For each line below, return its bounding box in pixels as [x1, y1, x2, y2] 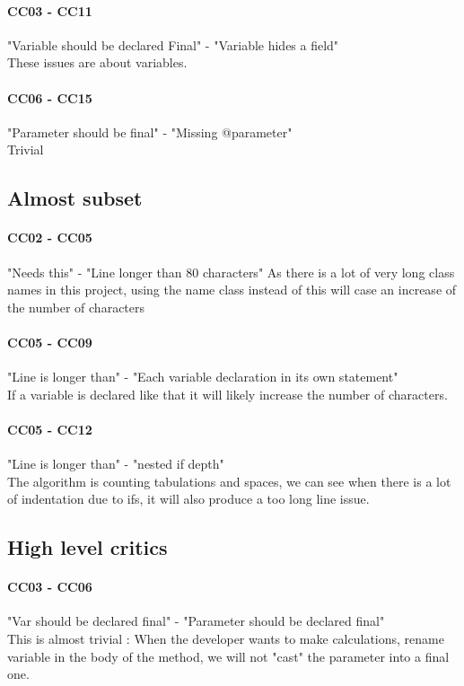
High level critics [7, 533, 168, 561]
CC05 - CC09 [7, 332, 92, 351]
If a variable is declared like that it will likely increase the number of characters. [7, 384, 448, 403]
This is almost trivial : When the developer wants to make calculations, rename [7, 629, 444, 648]
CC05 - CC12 [7, 419, 92, 438]
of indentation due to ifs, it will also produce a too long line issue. [7, 489, 370, 508]
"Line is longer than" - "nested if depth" [7, 454, 224, 473]
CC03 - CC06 [7, 577, 92, 596]
